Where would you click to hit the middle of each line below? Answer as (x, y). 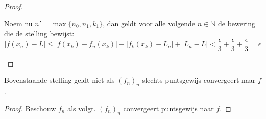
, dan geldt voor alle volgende (149, 23)
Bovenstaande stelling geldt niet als (59, 80)
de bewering (237, 23)
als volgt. (82, 108)
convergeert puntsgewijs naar (168, 108)
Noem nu (18, 23)
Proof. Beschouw (30, 108)
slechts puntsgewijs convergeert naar (199, 80)
